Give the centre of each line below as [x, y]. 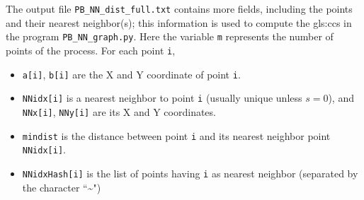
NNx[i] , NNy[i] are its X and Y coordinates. [119, 111]
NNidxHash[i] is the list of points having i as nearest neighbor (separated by [190, 173]
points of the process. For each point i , [91, 50]
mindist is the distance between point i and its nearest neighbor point [176, 135]
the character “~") [62, 187]
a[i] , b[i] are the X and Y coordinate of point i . [131, 74]
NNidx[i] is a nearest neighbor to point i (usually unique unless [162, 98]
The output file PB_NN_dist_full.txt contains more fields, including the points [179, 8]
